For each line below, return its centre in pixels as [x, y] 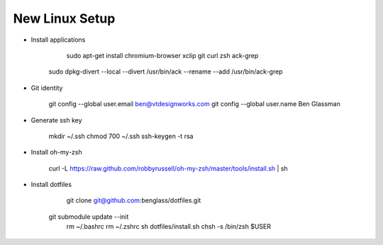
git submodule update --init [89, 217]
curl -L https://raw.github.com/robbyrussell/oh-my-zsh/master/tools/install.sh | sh [168, 168]
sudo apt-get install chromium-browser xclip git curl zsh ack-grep [162, 55]
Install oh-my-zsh [56, 152]
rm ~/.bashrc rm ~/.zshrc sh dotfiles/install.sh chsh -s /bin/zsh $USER [169, 227]
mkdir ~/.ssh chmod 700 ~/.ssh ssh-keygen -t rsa [121, 136]
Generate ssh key [56, 120]
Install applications [58, 40]
